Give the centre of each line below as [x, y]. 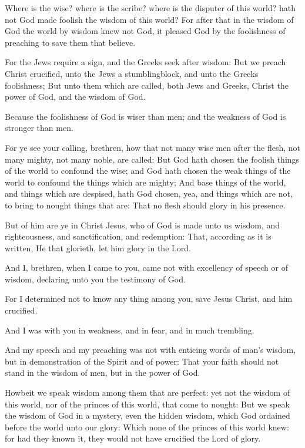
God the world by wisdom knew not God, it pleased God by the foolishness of [145, 31]
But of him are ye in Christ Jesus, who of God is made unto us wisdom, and [143, 225]
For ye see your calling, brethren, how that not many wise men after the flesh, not [153, 147]
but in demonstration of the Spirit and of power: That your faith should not [142, 361]
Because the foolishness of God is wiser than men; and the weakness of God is [145, 116]
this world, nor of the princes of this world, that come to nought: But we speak [147, 404]
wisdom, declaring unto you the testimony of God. [95, 279]
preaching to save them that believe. [70, 42]
